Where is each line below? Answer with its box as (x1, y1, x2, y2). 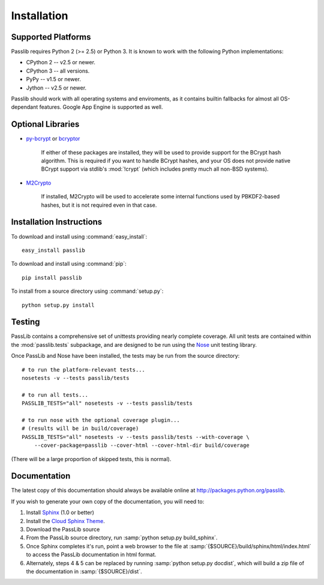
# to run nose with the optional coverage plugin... (22, 417, 180, 423)
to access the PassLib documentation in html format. (26, 551, 157, 559)
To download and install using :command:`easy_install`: (11, 233, 148, 240)
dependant (11, 103, 38, 111)
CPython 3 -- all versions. (26, 67, 90, 75)
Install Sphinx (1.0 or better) (26, 509, 94, 516)
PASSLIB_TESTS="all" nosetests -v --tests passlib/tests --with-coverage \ (22, 433, 250, 440)
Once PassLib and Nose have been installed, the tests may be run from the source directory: (11, 352, 240, 360)
